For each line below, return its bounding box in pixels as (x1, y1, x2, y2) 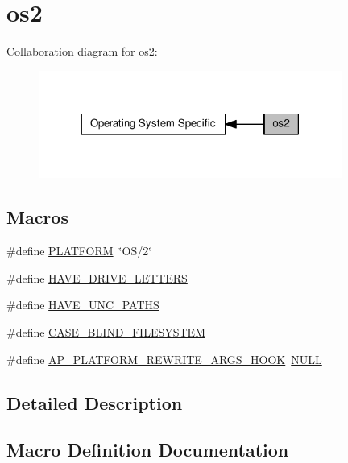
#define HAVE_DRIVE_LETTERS (6, 269, 188, 286)
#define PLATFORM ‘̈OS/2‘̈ (6, 242, 152, 259)
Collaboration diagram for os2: (6, 43, 158, 60)
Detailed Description (6, 390, 183, 415)
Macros (6, 205, 68, 229)
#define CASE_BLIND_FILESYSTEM (6, 323, 205, 340)
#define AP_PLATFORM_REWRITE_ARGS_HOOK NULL (6, 350, 322, 367)
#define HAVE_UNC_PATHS (6, 296, 159, 313)
